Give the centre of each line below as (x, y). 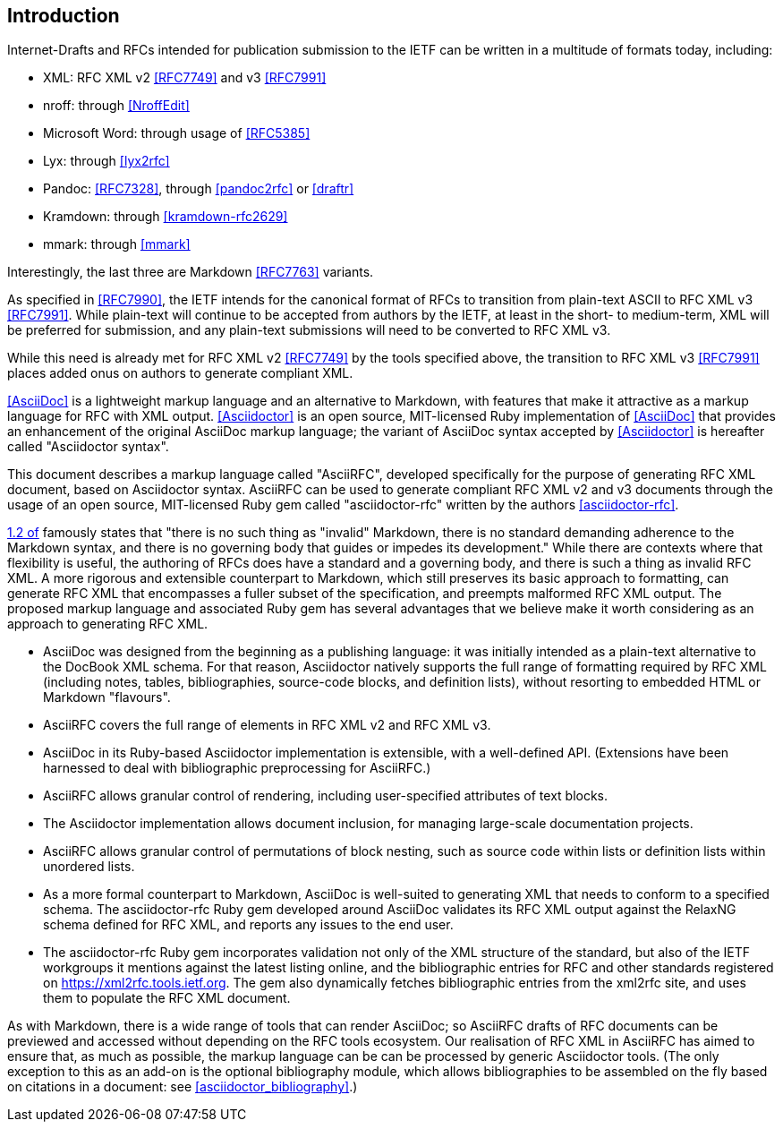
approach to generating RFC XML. (108, 624)
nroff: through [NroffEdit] (116, 106)
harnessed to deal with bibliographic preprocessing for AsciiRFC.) (237, 768)
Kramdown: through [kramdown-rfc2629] (166, 217)
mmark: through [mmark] (117, 244)
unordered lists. (89, 867)
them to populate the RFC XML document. (167, 998)
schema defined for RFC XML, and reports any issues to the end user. (248, 925)
